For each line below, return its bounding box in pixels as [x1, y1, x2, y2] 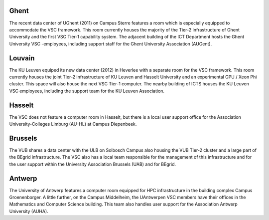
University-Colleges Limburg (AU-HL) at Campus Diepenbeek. [9, 121, 137, 127]
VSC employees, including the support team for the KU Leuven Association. [9, 88, 164, 94]
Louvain [9, 54, 35, 62]
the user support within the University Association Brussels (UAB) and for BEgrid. [9, 161, 176, 167]
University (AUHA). [9, 208, 48, 214]
